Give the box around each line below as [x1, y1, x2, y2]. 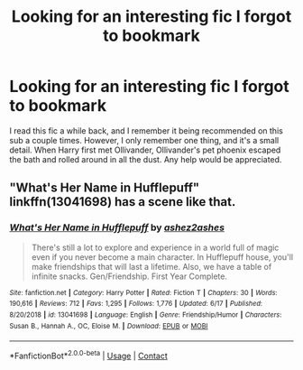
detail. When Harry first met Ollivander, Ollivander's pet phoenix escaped [9, 144, 281, 155]
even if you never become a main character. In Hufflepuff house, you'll [31, 251, 294, 263]
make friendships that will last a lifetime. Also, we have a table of [31, 261, 272, 272]
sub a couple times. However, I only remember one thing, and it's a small [9, 134, 280, 145]
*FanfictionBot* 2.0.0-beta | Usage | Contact [9, 349, 169, 361]
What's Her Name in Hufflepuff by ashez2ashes [9, 221, 225, 234]
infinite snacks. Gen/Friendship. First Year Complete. [31, 271, 228, 282]
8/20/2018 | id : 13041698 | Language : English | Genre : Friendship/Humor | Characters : [9, 310, 282, 319]
